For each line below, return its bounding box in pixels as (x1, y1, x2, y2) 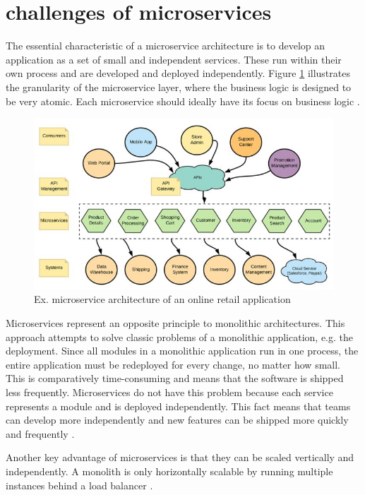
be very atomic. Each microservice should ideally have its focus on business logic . (6, 93, 360, 108)
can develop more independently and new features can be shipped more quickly (6, 412, 349, 427)
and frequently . (6, 426, 75, 441)
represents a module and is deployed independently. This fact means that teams (6, 398, 351, 413)
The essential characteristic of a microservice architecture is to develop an (6, 38, 325, 53)
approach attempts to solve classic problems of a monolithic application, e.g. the (6, 329, 353, 344)
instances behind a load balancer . (6, 477, 153, 492)
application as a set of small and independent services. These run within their (6, 52, 342, 66)
